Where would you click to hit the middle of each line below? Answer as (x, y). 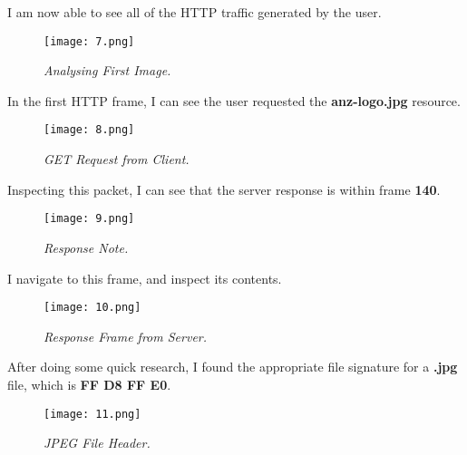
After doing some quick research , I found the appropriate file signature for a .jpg (233, 367)
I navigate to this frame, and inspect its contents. (145, 278)
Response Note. (86, 247)
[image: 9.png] (89, 219)
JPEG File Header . (97, 443)
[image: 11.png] (92, 414)
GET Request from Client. (117, 159)
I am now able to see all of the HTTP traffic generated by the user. (195, 12)
